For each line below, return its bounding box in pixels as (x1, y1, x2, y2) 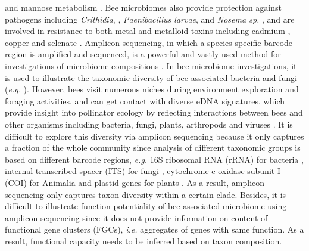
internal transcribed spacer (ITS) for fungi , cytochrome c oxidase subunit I (5, 165, 280, 177)
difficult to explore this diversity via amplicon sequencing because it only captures (5, 129, 304, 142)
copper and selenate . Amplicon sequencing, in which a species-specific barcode (5, 36, 293, 48)
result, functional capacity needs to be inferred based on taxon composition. (5, 234, 282, 247)
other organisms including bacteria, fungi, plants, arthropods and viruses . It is (5, 117, 293, 130)
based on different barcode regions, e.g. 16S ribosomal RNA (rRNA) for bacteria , (5, 153, 304, 165)
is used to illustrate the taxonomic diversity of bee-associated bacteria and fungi (5, 71, 297, 83)
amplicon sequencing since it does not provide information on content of (5, 211, 268, 224)
